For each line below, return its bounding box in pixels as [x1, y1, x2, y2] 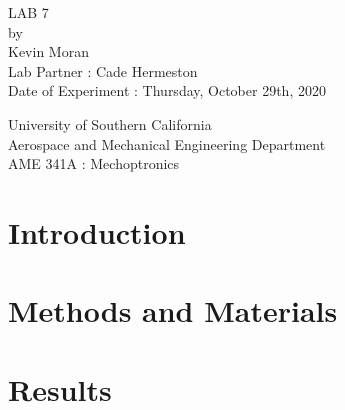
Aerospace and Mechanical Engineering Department [8, 133, 326, 154]
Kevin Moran [8, 41, 89, 62]
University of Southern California [8, 113, 212, 134]
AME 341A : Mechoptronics [8, 153, 180, 174]
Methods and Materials [8, 290, 338, 331]
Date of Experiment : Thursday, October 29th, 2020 [8, 80, 326, 101]
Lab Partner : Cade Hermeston [8, 60, 198, 81]
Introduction [8, 211, 186, 252]
